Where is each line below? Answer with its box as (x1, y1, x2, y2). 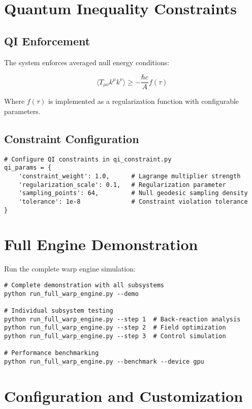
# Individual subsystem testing (4, 307, 113, 314)
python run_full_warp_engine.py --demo (4, 290, 139, 297)
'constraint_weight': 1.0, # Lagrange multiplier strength (18, 172, 241, 180)
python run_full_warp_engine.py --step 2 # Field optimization (4, 324, 226, 332)
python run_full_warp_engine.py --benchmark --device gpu (4, 358, 204, 365)
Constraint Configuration (4, 130, 139, 146)
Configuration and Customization (4, 385, 243, 406)
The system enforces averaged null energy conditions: (4, 57, 170, 67)
